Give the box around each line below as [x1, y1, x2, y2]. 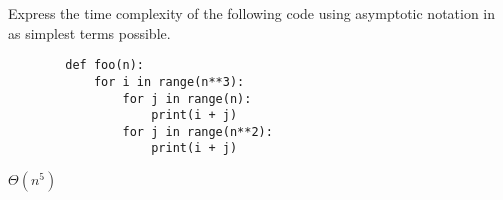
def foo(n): [65, 58, 145, 73]
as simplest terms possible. [8, 22, 171, 43]
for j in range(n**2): [122, 124, 273, 139]
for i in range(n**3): [93, 74, 245, 89]
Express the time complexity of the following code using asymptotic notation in [8, 3, 496, 23]
